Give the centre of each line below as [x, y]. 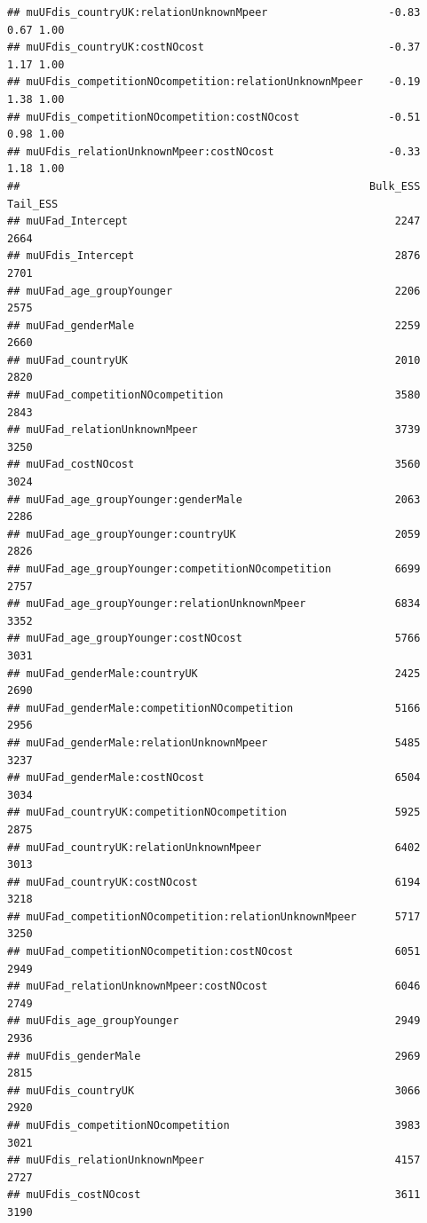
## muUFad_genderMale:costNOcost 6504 [214, 778]
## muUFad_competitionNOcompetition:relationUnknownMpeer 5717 [214, 916]
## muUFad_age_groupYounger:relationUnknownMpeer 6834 [214, 604]
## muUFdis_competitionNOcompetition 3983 [214, 1125]
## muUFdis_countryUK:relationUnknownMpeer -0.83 [214, 12]
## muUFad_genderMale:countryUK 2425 [214, 673]
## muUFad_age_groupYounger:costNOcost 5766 [214, 639]
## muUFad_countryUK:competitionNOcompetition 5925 [214, 813]
